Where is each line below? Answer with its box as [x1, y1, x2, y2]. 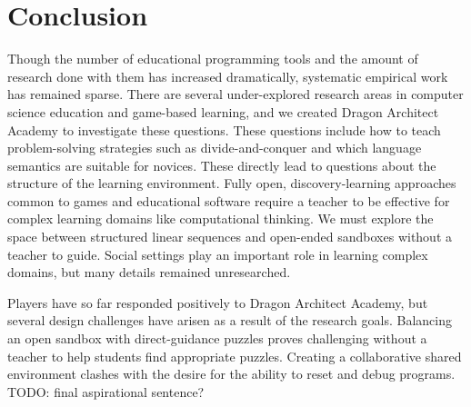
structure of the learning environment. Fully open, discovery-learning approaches [7, 174, 456, 193]
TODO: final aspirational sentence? [7, 382, 205, 401]
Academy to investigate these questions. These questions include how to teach [7, 120, 441, 139]
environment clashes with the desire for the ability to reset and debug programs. [7, 364, 456, 383]
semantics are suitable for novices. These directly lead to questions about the [7, 155, 436, 174]
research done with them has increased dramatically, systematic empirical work [7, 66, 448, 85]
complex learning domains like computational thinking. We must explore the [7, 209, 434, 228]
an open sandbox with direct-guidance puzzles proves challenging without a [7, 329, 427, 348]
